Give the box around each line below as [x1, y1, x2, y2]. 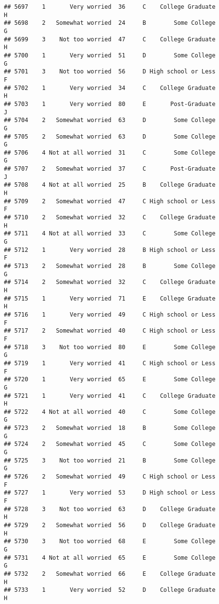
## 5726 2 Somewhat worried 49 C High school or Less [4, 473, 216, 480]
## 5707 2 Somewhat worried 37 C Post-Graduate [4, 165, 216, 173]
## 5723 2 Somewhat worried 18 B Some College [4, 425, 216, 432]
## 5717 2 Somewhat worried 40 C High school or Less [4, 327, 216, 335]
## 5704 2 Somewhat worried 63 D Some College [4, 117, 216, 124]
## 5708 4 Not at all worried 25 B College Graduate [4, 181, 216, 189]
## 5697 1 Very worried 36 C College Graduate [4, 3, 216, 10]
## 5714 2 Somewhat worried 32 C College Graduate [4, 279, 216, 286]
